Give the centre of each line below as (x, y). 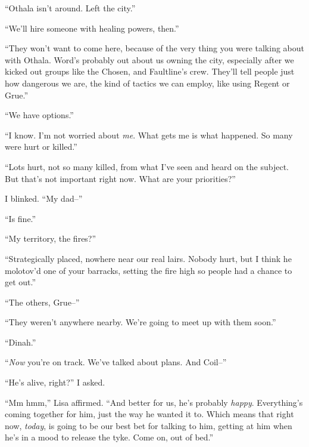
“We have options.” (39, 115)
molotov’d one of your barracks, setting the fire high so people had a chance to (149, 270)
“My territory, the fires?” (51, 238)
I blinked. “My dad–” (44, 198)
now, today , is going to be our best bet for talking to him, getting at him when (149, 425)
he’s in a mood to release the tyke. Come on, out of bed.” (109, 437)
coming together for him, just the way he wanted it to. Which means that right (149, 414)
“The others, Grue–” (42, 302)
